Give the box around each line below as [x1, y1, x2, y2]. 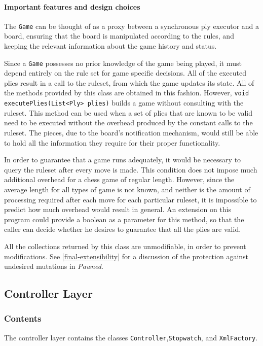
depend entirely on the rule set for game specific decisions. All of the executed [4, 67, 246, 78]
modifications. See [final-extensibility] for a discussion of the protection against [4, 251, 249, 261]
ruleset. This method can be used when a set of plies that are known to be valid [4, 107, 253, 118]
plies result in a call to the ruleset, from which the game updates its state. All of [4, 77, 254, 88]
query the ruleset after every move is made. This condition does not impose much [4, 164, 257, 175]
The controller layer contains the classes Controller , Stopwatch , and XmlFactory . [4, 332, 258, 342]
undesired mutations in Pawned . [4, 261, 103, 271]
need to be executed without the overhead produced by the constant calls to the [4, 117, 253, 128]
